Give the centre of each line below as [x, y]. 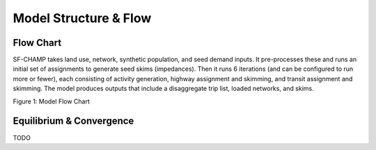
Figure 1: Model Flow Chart [52, 101]
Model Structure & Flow [82, 18]
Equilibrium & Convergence [73, 121]
